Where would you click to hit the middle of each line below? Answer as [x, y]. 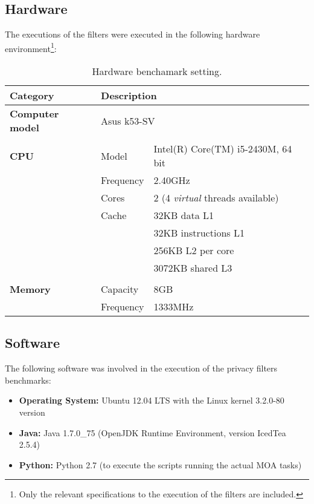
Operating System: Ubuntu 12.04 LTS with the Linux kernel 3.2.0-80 [152, 400]
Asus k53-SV [128, 120]
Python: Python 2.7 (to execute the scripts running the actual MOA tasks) [160, 464]
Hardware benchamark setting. [157, 71]
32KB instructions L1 [199, 233]
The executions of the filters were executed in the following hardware [133, 34]
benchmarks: [28, 380]
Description [129, 96]
